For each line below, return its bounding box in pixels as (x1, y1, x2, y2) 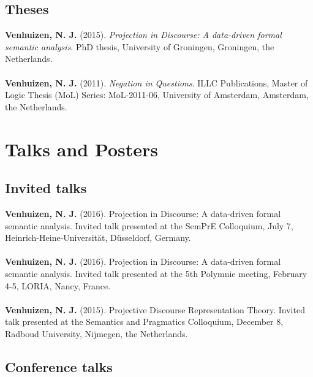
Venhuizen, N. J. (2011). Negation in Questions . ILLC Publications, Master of (5, 76, 308, 89)
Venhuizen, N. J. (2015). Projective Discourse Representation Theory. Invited (5, 303, 305, 316)
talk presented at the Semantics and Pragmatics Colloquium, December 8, (5, 315, 284, 328)
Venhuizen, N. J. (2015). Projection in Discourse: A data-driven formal (5, 28, 282, 41)
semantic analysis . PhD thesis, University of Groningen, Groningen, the (5, 40, 274, 53)
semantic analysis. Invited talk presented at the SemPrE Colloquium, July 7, (5, 219, 293, 232)
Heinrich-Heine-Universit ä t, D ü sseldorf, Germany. (5, 231, 191, 244)
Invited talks (5, 178, 87, 197)
